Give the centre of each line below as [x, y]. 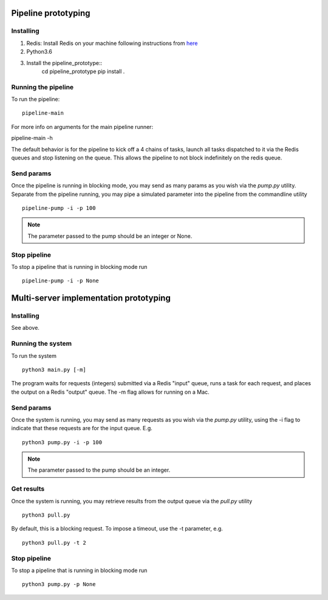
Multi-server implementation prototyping [91, 298]
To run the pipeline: [36, 99]
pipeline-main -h [32, 138]
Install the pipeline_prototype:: [64, 63]
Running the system [42, 344]
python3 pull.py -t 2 [54, 542]
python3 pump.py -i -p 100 [62, 442]
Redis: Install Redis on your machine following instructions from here [112, 43]
